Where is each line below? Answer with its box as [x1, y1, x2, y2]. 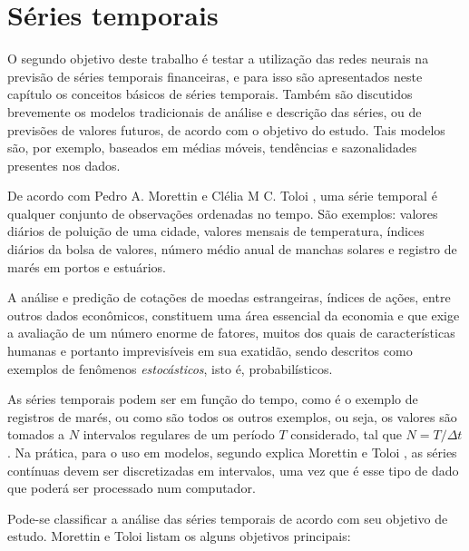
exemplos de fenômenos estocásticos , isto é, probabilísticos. [7, 359, 333, 378]
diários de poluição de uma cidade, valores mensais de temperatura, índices [7, 221, 425, 241]
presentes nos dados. [7, 155, 121, 174]
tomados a [7, 425, 65, 444]
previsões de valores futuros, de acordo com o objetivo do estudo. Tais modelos [7, 120, 445, 139]
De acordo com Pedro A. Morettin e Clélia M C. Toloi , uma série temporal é [7, 186, 437, 205]
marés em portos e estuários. [7, 257, 166, 276]
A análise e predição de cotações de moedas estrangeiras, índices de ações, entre [7, 288, 451, 307]
